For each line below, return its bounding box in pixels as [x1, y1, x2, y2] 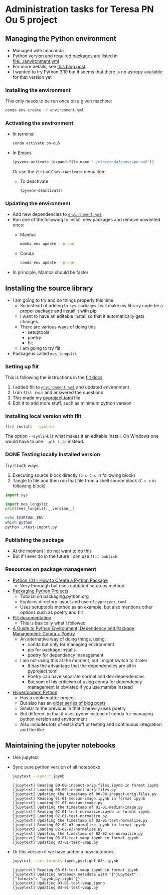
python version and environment [20, 716, 87, 722]
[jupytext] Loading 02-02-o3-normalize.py [12, 827, 103, 832]
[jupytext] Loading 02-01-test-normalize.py [12, 814, 107, 819]
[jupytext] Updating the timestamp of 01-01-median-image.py [12, 805, 143, 810]
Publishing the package [5, 536, 64, 543]
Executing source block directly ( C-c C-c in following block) [12, 472, 135, 478]
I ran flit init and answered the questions [12, 390, 103, 396]
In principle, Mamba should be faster [12, 270, 89, 276]
